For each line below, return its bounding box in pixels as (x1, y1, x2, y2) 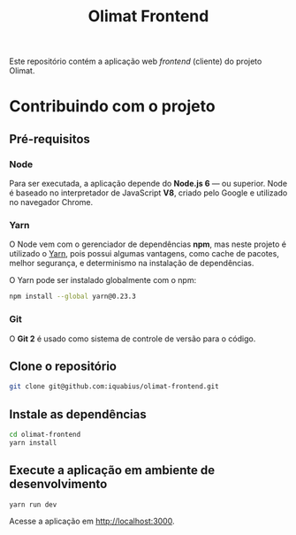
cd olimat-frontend (9, 431, 81, 439)
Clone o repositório (9, 358, 118, 373)
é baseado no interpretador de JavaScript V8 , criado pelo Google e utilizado (9, 187, 288, 198)
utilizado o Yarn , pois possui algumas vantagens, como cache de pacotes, (9, 248, 280, 259)
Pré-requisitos (9, 131, 91, 147)
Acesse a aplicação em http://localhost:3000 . (9, 516, 175, 527)
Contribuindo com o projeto (9, 96, 216, 117)
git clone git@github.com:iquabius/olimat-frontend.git (9, 382, 219, 391)
